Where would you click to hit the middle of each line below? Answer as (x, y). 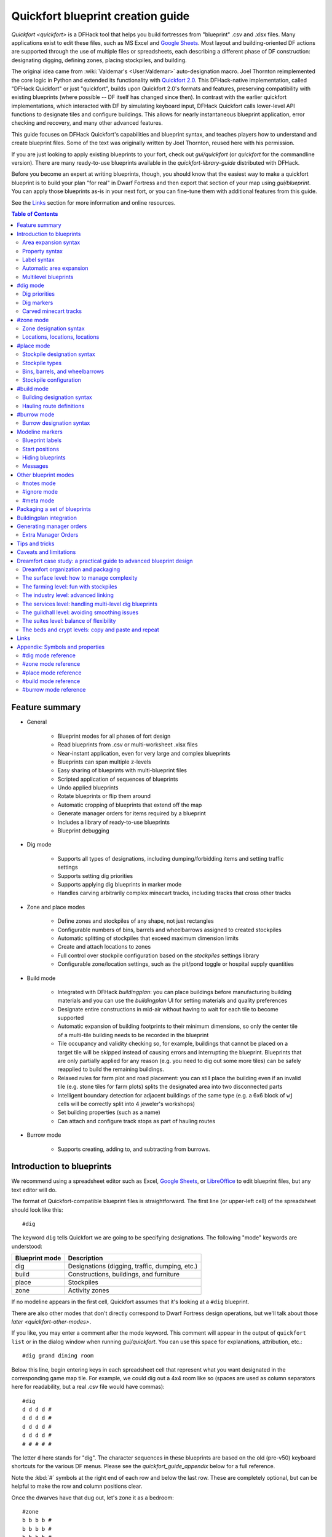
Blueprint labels (42, 440)
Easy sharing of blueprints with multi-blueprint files (122, 770)
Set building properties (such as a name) (109, 1112)
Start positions (41, 449)
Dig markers (38, 302)
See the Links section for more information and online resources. (93, 202)
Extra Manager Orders (50, 535)
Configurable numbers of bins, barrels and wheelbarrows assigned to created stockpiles (170, 930)
